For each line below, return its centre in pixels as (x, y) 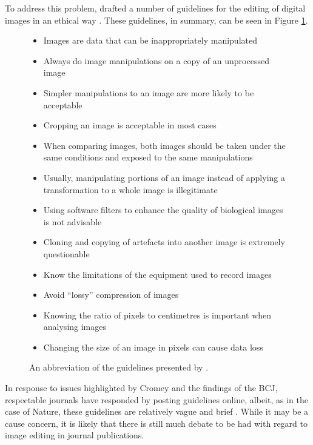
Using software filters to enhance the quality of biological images (163, 210)
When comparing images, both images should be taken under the (164, 145)
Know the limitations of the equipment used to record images (157, 274)
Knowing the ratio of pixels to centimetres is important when (157, 315)
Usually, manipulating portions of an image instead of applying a (164, 177)
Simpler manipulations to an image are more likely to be (149, 92)
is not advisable (72, 221)
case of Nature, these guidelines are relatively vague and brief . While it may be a (157, 411)
